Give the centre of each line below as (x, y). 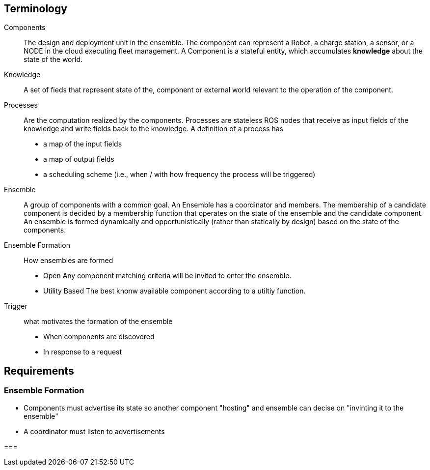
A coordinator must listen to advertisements (94, 431)
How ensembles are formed (68, 261)
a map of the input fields (83, 144)
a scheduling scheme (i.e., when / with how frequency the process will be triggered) (179, 175)
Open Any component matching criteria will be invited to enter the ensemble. (167, 276)
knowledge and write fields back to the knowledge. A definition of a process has (154, 129)
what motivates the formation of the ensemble (98, 322)
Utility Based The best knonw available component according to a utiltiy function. (175, 291)
